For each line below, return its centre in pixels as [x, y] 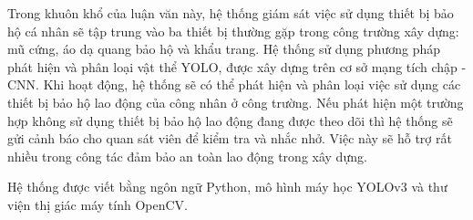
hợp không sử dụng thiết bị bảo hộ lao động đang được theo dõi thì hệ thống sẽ [230, 120]
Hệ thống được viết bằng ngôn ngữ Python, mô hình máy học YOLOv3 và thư [227, 187]
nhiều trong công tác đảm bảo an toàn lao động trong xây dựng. [187, 156]
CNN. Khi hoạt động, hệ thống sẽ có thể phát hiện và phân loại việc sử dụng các [234, 84]
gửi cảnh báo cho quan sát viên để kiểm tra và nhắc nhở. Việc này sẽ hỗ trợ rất [230, 138]
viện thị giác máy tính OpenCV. [98, 204]
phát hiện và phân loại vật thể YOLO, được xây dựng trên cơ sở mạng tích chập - [237, 66]
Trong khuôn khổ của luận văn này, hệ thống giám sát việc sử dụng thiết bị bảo [231, 13]
